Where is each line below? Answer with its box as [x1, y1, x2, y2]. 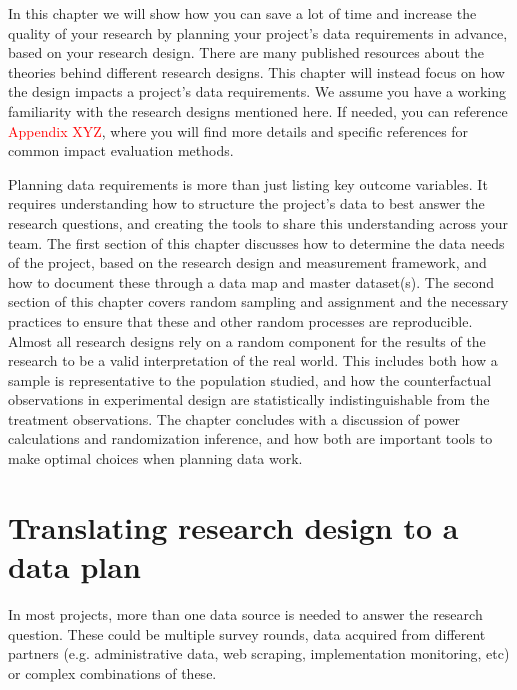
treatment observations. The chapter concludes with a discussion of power [8, 408, 461, 429]
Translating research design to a [8, 506, 459, 547]
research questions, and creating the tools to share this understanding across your [8, 212, 508, 233]
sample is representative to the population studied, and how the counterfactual [8, 369, 492, 390]
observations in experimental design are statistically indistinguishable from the [8, 389, 490, 410]
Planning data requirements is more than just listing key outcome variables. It [8, 173, 488, 194]
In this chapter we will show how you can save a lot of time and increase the [8, 3, 477, 23]
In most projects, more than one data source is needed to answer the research [8, 603, 483, 624]
